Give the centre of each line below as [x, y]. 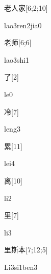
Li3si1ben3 [21, 267]
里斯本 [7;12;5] [26, 250]
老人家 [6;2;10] [26, 8]
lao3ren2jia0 [23, 25]
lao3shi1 [17, 59]
